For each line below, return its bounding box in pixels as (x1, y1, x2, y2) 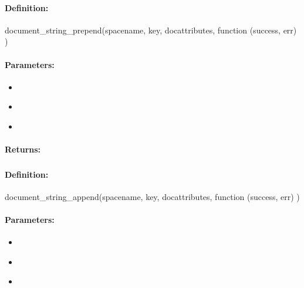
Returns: (5, 143, 41, 155)
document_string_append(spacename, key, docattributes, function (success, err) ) (5, 190, 300, 202)
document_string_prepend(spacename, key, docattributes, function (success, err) (5, 23, 297, 36)
